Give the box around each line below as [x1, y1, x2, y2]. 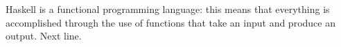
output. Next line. [6, 29, 82, 43]
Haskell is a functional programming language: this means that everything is [6, 2, 330, 16]
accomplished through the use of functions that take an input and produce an [6, 15, 335, 29]
